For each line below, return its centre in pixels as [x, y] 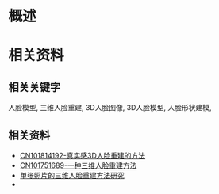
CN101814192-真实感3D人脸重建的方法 [83, 156]
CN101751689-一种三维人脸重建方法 [78, 165]
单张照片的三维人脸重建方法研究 [72, 175]
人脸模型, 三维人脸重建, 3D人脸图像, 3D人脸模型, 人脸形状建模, [110, 108]
